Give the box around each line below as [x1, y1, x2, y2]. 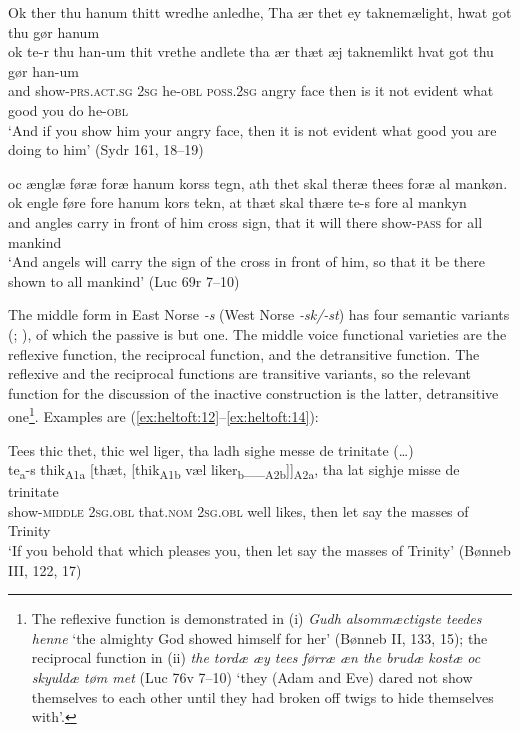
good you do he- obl [8, 99, 128, 120]
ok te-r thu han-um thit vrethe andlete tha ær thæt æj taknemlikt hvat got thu [8, 41, 494, 62]
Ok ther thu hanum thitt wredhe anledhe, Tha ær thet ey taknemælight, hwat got [8, 2, 512, 22]
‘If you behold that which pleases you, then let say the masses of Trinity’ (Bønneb [8, 540, 511, 561]
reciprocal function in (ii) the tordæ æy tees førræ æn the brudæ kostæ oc [31, 647, 481, 668]
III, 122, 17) [8, 559, 82, 580]
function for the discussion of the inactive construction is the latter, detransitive [8, 382, 499, 403]
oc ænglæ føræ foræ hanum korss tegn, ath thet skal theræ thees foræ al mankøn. [8, 172, 508, 193]
